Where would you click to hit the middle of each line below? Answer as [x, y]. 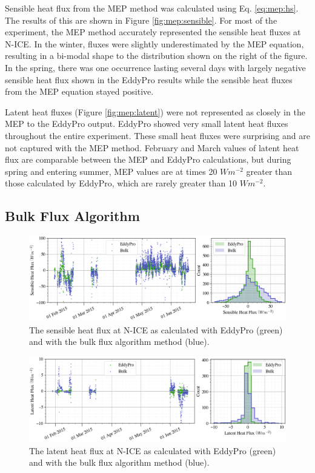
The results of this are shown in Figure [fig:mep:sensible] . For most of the [141, 20]
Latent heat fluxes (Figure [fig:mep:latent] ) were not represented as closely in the [155, 111]
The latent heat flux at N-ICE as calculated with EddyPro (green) [153, 450]
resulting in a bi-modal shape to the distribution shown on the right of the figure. [156, 56]
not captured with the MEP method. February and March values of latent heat [152, 147]
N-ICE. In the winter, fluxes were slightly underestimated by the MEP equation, [154, 43]
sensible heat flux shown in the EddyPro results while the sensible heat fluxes [149, 79]
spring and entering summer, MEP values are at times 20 [111, 171]
